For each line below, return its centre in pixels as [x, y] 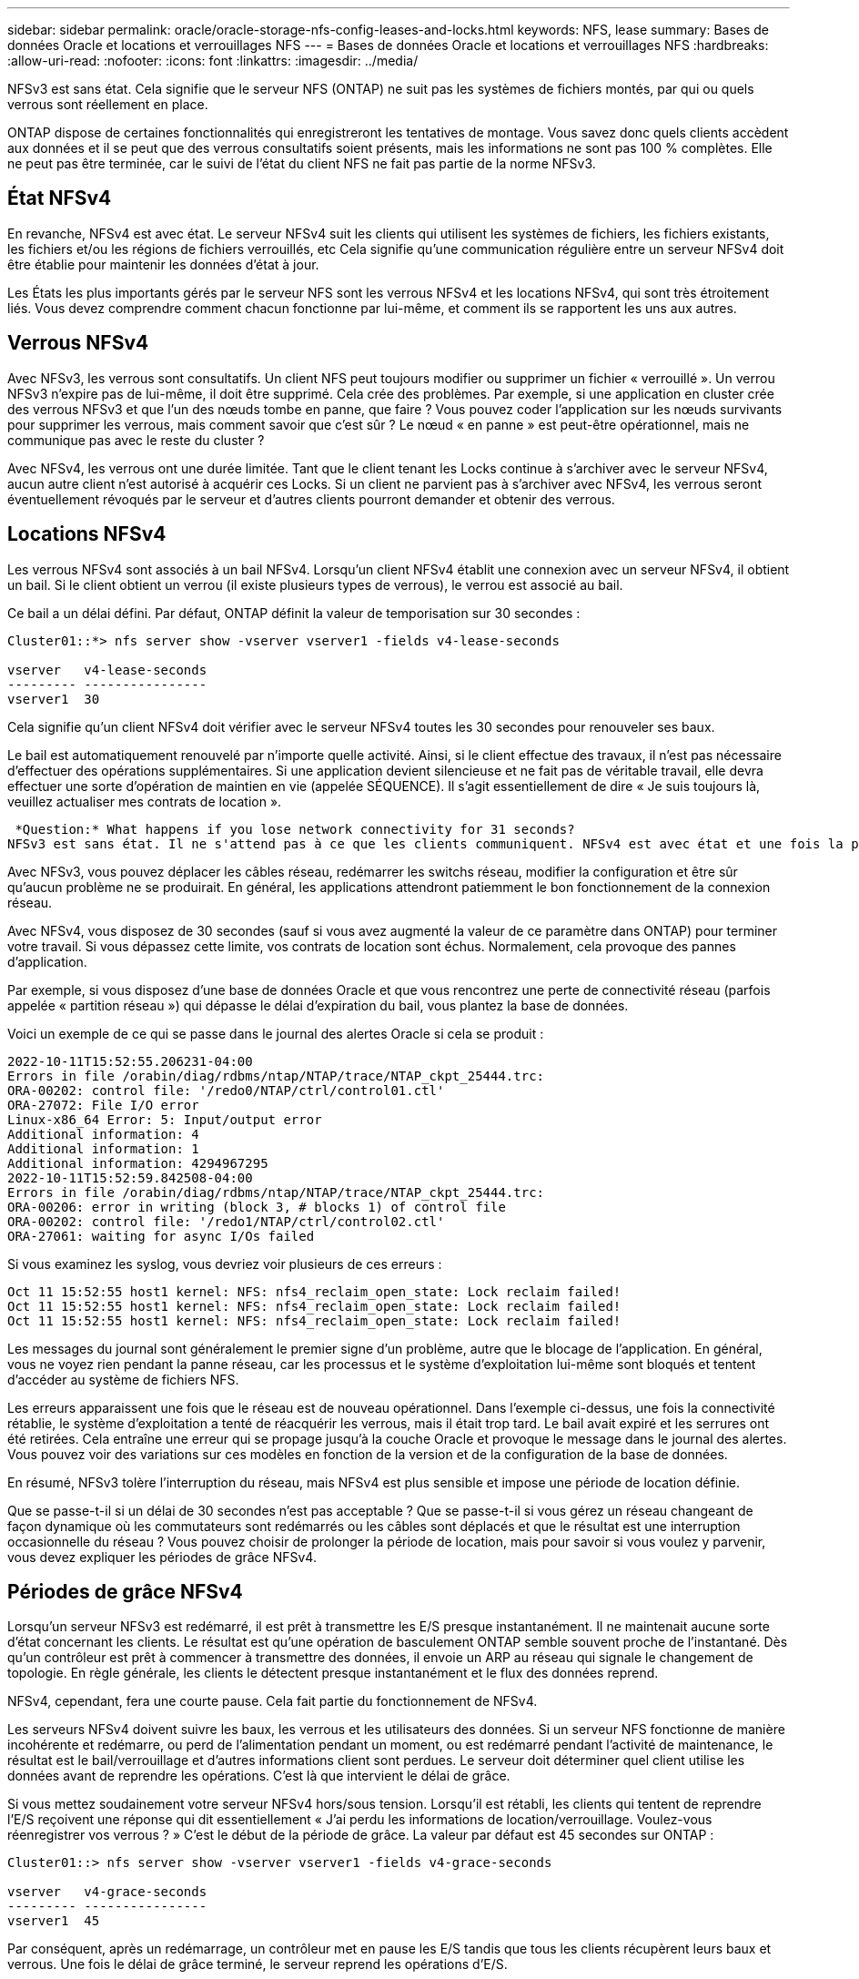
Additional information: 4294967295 [138, 1163]
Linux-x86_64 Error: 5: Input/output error [165, 1119]
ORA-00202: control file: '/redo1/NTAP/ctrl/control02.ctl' [226, 1221]
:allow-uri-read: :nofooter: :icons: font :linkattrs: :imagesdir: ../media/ [213, 61]
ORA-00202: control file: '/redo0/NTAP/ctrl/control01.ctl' [226, 1090]
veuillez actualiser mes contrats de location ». [145, 801]
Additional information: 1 [103, 1148]
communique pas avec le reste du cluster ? [136, 440]
